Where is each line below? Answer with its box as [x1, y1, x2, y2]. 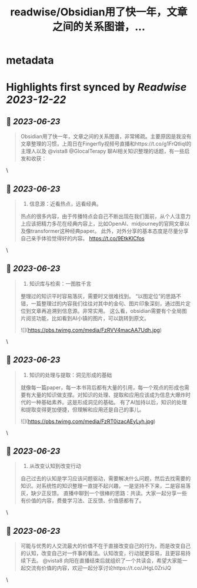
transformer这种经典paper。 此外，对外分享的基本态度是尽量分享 [31, 227, 189, 234]
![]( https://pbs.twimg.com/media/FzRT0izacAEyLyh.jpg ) [20, 418, 156, 425]
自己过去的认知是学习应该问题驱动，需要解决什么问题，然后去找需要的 [20, 475, 191, 482]
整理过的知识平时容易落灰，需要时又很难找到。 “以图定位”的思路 [20, 292, 176, 299]
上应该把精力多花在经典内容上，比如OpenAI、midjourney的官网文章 [20, 220, 185, 227]
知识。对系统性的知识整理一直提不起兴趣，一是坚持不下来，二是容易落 [20, 483, 191, 490]
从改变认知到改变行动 [29, 463, 81, 470]
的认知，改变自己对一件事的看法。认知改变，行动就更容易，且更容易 [20, 550, 186, 557]
